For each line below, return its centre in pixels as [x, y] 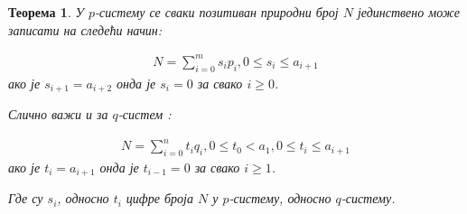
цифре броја [159, 198]
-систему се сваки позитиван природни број [216, 12]
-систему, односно [280, 198]
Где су [26, 198]
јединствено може [408, 12]
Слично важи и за [58, 113]
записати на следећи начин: [85, 29]
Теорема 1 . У [46, 12]
